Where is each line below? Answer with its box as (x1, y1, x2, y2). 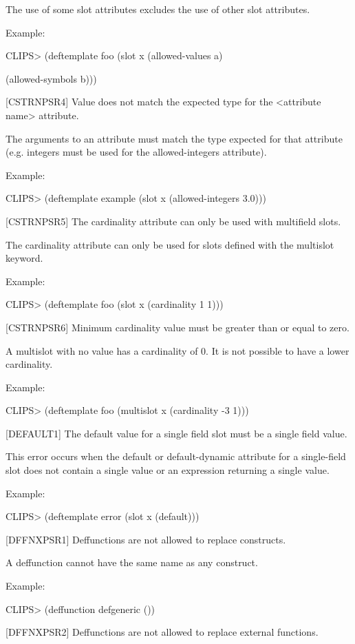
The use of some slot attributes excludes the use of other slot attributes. (6, 2, 310, 16)
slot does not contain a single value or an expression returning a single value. (6, 463, 330, 477)
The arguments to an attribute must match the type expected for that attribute (6, 131, 343, 145)
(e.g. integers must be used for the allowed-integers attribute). (6, 145, 267, 159)
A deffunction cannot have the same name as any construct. (6, 555, 258, 570)
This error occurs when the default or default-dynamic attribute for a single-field (6, 449, 346, 464)
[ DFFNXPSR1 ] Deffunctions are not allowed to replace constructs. (6, 532, 286, 546)
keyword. (6, 251, 43, 265)
